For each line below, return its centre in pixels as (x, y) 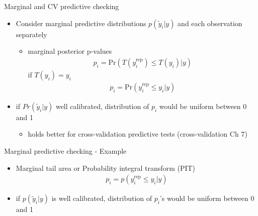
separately (31, 34)
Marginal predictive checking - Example (65, 151)
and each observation (210, 23)
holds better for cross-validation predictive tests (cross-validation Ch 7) (138, 134)
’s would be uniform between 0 (207, 198)
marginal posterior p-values (70, 51)
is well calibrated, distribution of (102, 198)
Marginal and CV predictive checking (62, 6)
